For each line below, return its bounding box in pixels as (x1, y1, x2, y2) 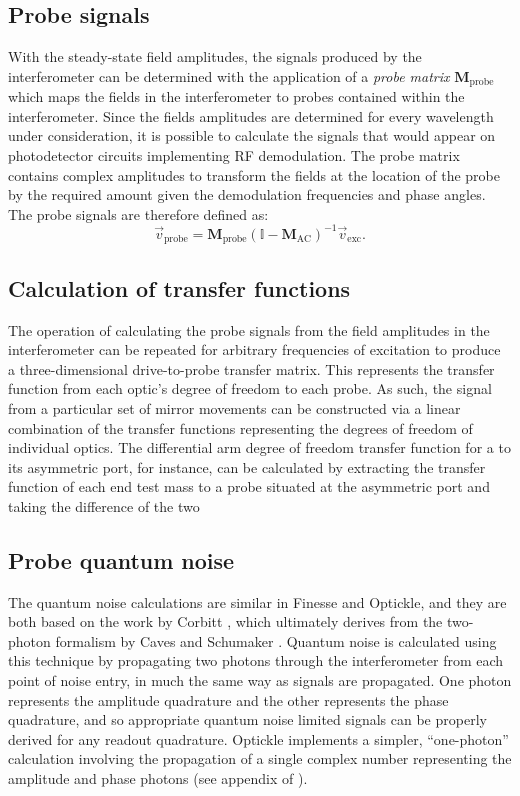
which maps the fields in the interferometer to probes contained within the (8, 86, 465, 107)
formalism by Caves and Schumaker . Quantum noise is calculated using (55, 630, 497, 651)
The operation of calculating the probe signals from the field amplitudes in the (8, 319, 490, 340)
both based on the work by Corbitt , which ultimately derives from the (8, 611, 443, 632)
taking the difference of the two (8, 495, 200, 516)
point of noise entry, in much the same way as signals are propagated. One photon (8, 670, 512, 691)
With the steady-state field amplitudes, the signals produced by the (8, 46, 422, 67)
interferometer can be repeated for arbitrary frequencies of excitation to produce (8, 339, 501, 360)
